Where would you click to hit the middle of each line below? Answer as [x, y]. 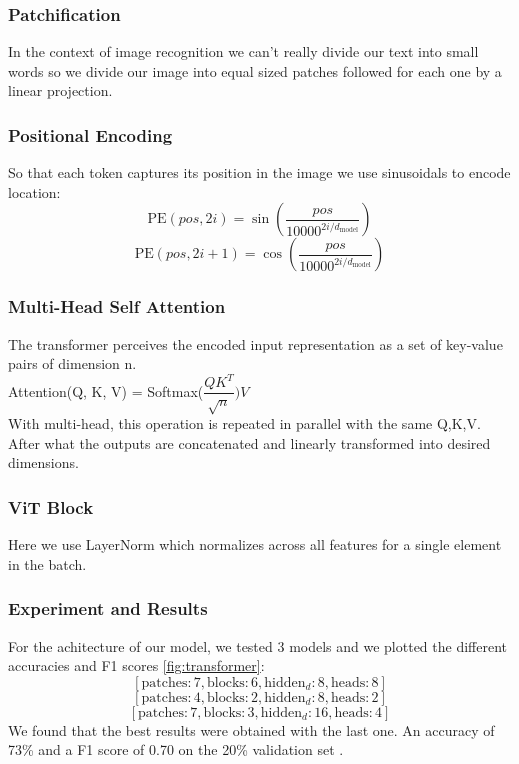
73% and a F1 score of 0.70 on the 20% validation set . [176, 749]
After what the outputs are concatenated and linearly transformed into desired [249, 442]
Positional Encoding [90, 134]
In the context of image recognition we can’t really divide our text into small [243, 51]
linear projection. [60, 90]
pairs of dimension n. [72, 363]
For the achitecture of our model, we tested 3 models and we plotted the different [258, 645]
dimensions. [43, 462]
